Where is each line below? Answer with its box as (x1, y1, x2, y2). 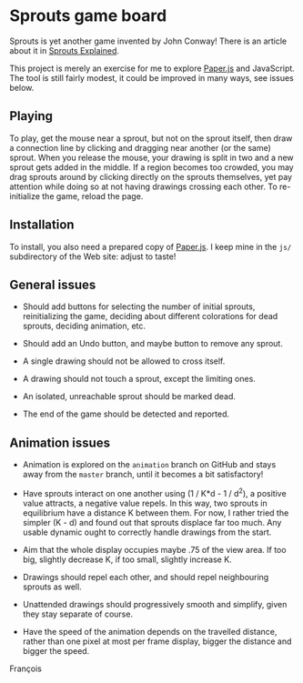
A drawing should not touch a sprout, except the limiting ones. (22, 374, 257, 385)
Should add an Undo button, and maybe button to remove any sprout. (22, 338, 284, 349)
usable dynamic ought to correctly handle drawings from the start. (22, 527, 272, 537)
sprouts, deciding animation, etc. (22, 320, 146, 332)
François (9, 663, 43, 674)
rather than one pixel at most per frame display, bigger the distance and (22, 636, 292, 647)
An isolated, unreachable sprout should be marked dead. (22, 391, 237, 402)
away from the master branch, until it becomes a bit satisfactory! (22, 469, 264, 480)
